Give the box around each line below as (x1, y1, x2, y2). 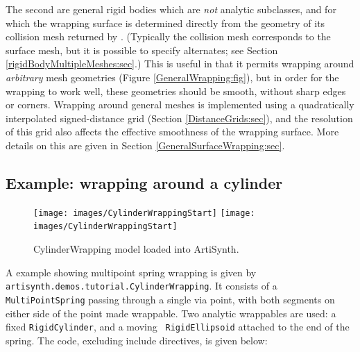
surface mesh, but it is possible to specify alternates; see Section (6, 42, 278, 57)
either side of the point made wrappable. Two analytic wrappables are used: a (6, 305, 336, 320)
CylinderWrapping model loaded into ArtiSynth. (33, 242, 239, 256)
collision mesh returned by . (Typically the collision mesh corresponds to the (6, 29, 331, 44)
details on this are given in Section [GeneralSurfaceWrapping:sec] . (6, 137, 285, 152)
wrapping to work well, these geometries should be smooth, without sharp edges (6, 83, 346, 98)
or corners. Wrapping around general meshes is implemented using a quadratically (6, 97, 354, 112)
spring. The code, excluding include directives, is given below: (6, 333, 268, 347)
